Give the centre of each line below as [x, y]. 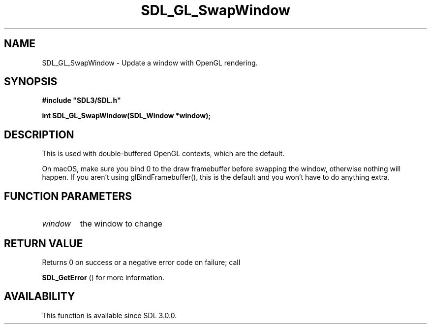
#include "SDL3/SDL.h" [81, 100]
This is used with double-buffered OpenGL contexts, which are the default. [163, 154]
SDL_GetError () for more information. [103, 277]
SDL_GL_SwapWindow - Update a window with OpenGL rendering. [150, 63]
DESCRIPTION [39, 134]
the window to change [121, 224]
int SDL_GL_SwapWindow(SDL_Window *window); [126, 116]
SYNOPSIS [31, 82]
